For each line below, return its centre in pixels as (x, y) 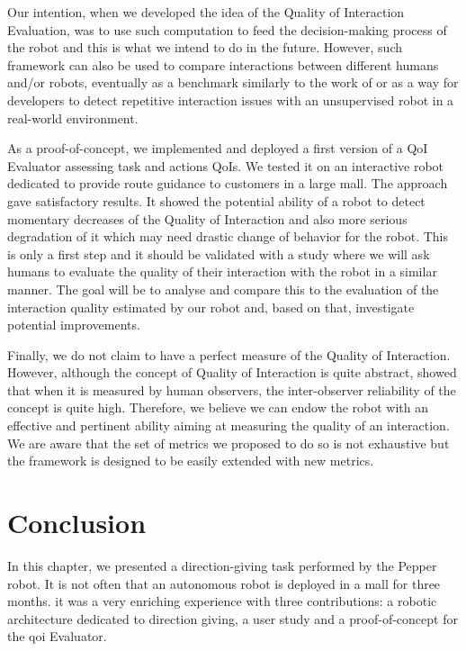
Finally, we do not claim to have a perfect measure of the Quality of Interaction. (229, 354)
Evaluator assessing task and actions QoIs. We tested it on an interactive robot (226, 165)
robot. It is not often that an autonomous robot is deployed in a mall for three (224, 583)
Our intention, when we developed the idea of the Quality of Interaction (206, 12)
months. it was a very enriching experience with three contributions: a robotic (222, 601)
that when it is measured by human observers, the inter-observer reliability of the (232, 389)
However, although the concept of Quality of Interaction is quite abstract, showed (232, 372)
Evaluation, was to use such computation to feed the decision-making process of (227, 29)
